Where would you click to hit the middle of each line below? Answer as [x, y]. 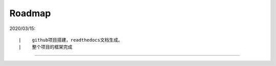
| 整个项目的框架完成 [45, 47]
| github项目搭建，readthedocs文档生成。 [71, 40]
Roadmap [30, 13]
